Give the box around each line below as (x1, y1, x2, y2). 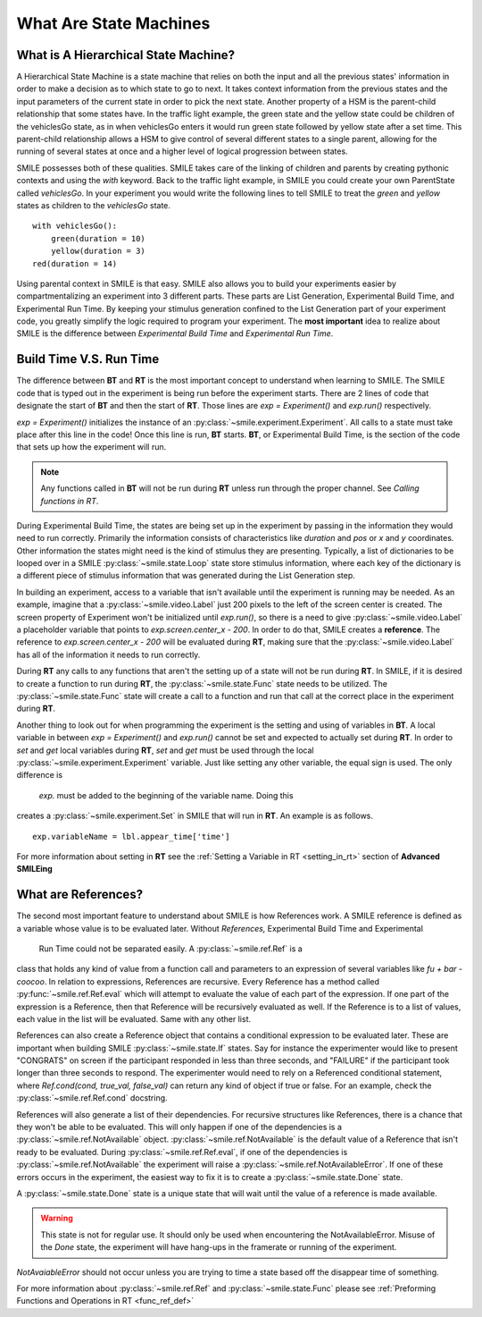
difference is (16, 770, 62, 781)
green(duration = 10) (50, 233, 146, 243)
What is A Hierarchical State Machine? (16, 47, 236, 63)
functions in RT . (40, 495, 99, 506)
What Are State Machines (16, 13, 211, 33)
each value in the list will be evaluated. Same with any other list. (16, 1013, 252, 1024)
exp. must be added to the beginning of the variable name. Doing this (38, 789, 294, 800)
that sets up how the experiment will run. (16, 442, 167, 452)
